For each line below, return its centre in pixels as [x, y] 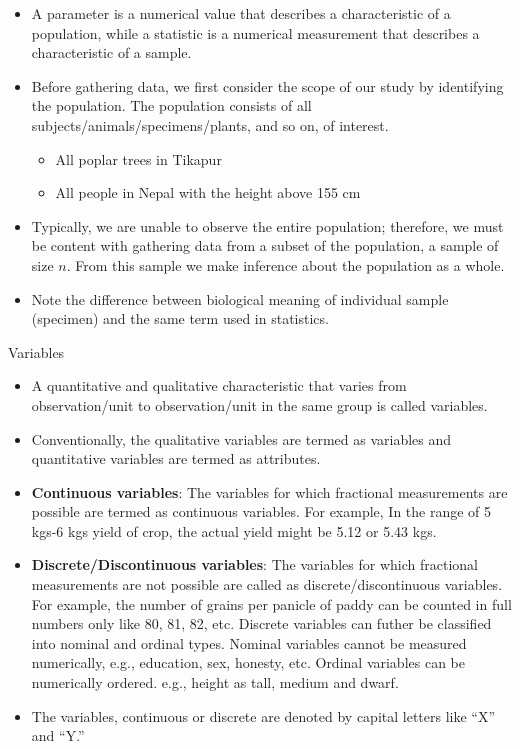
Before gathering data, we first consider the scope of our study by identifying [267, 85]
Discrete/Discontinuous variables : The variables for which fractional [254, 564]
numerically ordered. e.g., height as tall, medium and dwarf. [215, 682]
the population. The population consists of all [171, 105]
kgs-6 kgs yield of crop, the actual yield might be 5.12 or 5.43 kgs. [234, 530]
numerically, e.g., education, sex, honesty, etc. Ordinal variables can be [248, 662]
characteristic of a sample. [111, 52]
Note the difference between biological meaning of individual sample [240, 298]
